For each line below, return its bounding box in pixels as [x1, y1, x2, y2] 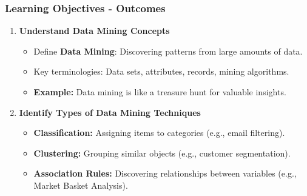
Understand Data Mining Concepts [19, 24, 170, 37]
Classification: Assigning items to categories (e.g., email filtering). [33, 126, 285, 139]
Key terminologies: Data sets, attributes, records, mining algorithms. [33, 65, 289, 78]
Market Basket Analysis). [33, 178, 128, 191]
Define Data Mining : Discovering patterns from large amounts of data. [33, 44, 303, 57]
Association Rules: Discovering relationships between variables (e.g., [33, 167, 297, 180]
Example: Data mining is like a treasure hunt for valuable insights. [33, 86, 286, 98]
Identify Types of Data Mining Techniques [19, 106, 201, 118]
